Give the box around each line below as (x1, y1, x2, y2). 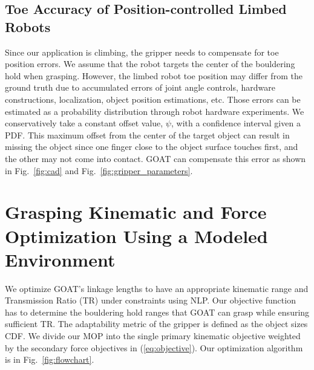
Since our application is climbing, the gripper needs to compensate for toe (5, 45, 279, 58)
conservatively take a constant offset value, (5, 117, 163, 129)
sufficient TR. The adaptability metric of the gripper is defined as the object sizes (5, 317, 308, 330)
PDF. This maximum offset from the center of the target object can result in (5, 128, 290, 141)
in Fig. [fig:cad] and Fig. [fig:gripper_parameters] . (5, 164, 193, 177)
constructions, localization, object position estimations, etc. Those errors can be (5, 92, 301, 105)
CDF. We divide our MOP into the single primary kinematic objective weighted (5, 329, 301, 342)
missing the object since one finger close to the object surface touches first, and (5, 140, 298, 153)
